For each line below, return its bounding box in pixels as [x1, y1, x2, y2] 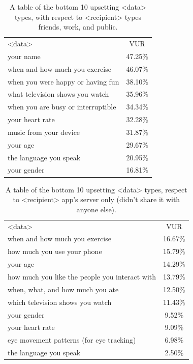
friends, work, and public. [38, 21, 118, 32]
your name [8, 50, 41, 61]
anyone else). [76, 204, 116, 214]
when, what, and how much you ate [8, 284, 119, 294]
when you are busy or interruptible [8, 101, 116, 112]
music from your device [8, 126, 80, 137]
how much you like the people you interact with [8, 271, 156, 282]
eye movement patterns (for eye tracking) [8, 334, 136, 345]
